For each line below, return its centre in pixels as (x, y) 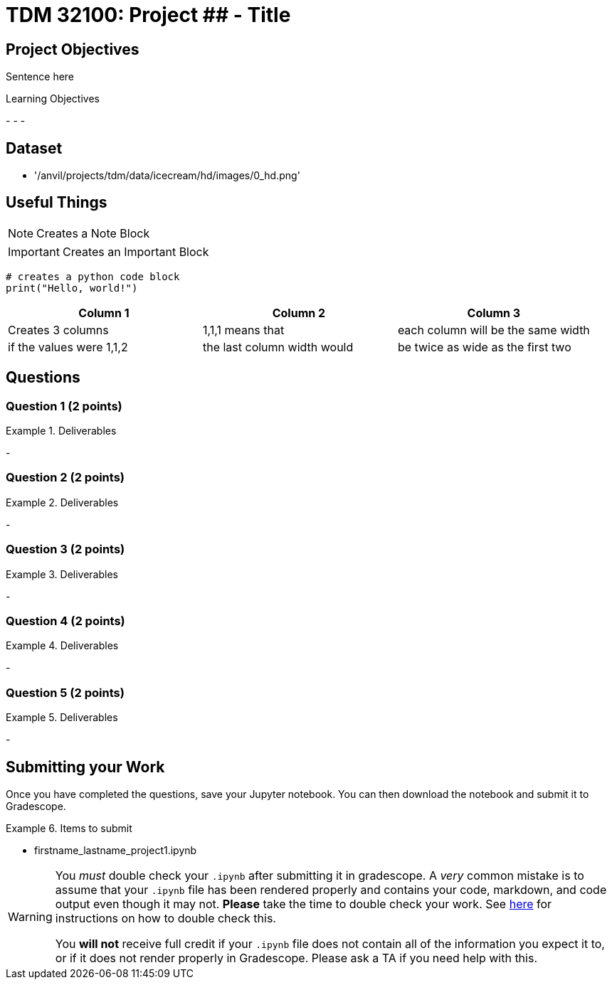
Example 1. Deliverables (61, 431)
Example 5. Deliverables (62, 718)
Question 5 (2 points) (65, 692)
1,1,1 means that (243, 330)
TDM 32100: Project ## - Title (148, 15)
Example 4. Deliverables (62, 646)
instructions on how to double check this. (165, 918)
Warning (30, 916)
